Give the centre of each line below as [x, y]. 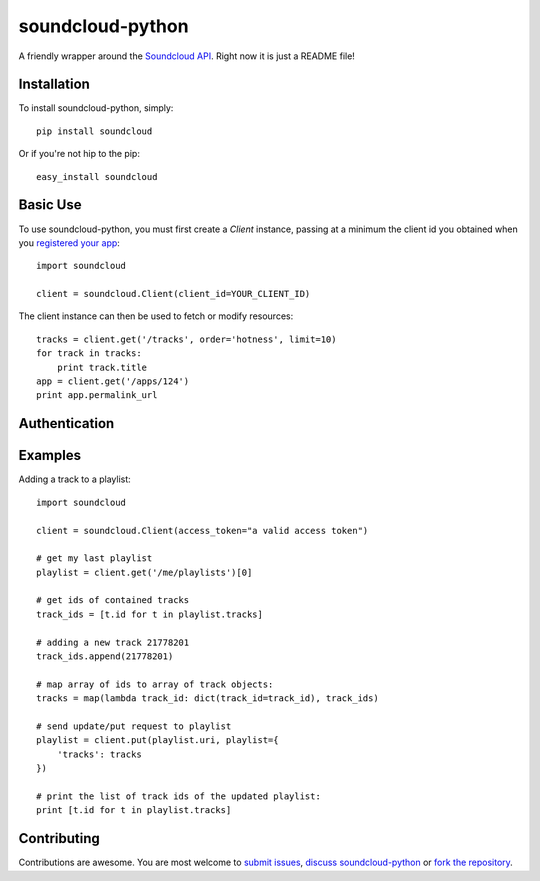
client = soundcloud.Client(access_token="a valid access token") [202, 530]
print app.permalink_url [97, 395]
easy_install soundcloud [97, 176]
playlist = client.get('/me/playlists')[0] [144, 572]
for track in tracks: [89, 353]
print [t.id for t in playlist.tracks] [134, 810]
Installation [54, 84]
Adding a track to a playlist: [75, 479]
